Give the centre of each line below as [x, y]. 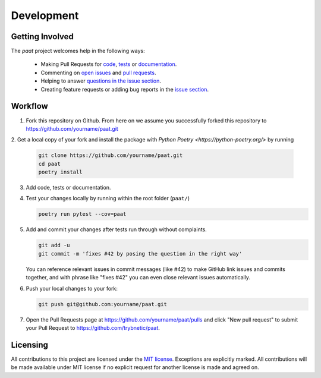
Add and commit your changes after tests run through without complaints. [117, 229]
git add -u [54, 245]
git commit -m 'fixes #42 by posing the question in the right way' [140, 253]
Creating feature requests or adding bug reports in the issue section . [125, 89]
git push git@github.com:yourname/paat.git [103, 304]
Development [45, 15]
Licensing [30, 345]
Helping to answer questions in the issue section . [101, 81]
